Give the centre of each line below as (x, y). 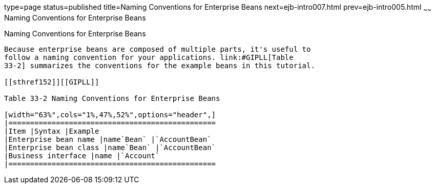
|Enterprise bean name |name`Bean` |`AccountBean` (108, 139)
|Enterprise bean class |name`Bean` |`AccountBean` (110, 147)
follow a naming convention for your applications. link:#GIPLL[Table (149, 57)
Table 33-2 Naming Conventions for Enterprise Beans (112, 98)
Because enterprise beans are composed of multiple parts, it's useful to (158, 49)
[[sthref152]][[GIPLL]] (52, 82)
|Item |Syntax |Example (52, 131)
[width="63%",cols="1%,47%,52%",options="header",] (110, 114)
